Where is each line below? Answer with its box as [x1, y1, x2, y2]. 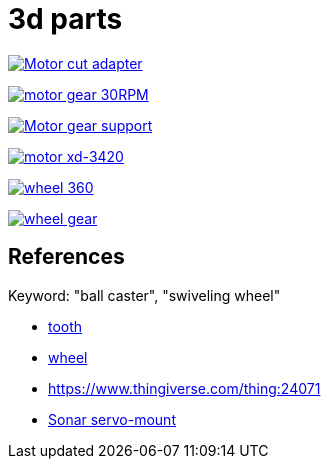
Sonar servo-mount [48, 410, 176, 428]
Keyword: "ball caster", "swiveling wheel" [8, 286, 281, 304]
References [8, 244, 125, 270]
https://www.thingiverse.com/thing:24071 [48, 379, 321, 397]
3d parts [8, 2, 123, 36]
